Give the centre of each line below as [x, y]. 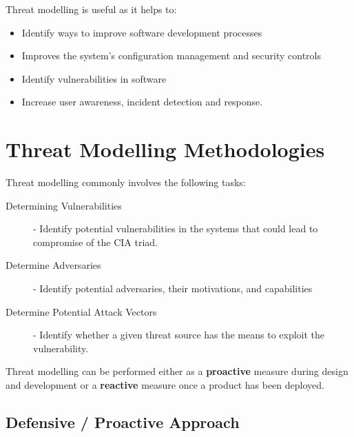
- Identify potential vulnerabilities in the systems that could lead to [176, 228]
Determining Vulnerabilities [64, 205]
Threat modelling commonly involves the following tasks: [126, 182]
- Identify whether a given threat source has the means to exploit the [179, 335]
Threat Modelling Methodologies [165, 149]
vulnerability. [61, 348]
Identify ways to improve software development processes [142, 32]
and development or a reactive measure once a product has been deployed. [165, 385]
